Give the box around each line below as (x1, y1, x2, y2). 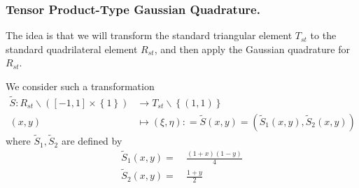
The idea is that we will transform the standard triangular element (6, 28, 293, 43)
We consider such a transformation (6, 79, 155, 93)
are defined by (61, 133, 122, 148)
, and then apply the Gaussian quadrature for (154, 41, 350, 56)
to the (310, 28, 337, 43)
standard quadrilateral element (6, 41, 138, 56)
